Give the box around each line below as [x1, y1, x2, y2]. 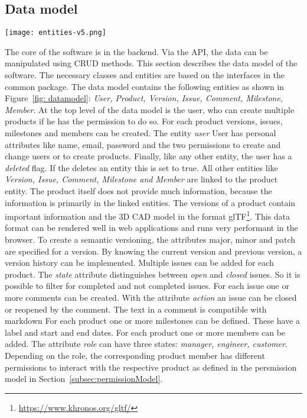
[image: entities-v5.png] [5, 28, 106, 37]
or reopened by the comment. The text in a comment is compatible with [5, 303, 267, 315]
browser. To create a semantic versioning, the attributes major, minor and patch [5, 233, 296, 246]
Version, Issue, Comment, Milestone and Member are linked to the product [5, 173, 278, 185]
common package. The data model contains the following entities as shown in [5, 80, 285, 92]
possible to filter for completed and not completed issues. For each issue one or [5, 279, 289, 292]
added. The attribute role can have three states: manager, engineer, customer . [5, 337, 288, 350]
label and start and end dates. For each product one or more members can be [5, 326, 286, 338]
